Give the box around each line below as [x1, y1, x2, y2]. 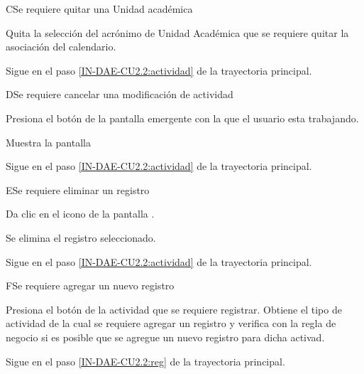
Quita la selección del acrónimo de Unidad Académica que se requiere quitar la [6, 25, 349, 40]
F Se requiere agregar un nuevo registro [6, 278, 175, 293]
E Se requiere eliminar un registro [6, 182, 150, 197]
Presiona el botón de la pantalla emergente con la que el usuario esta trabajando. [6, 110, 359, 125]
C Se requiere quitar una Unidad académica [6, 1, 193, 16]
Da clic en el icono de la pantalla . [6, 206, 155, 221]
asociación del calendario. [6, 39, 116, 54]
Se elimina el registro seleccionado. [6, 230, 156, 245]
